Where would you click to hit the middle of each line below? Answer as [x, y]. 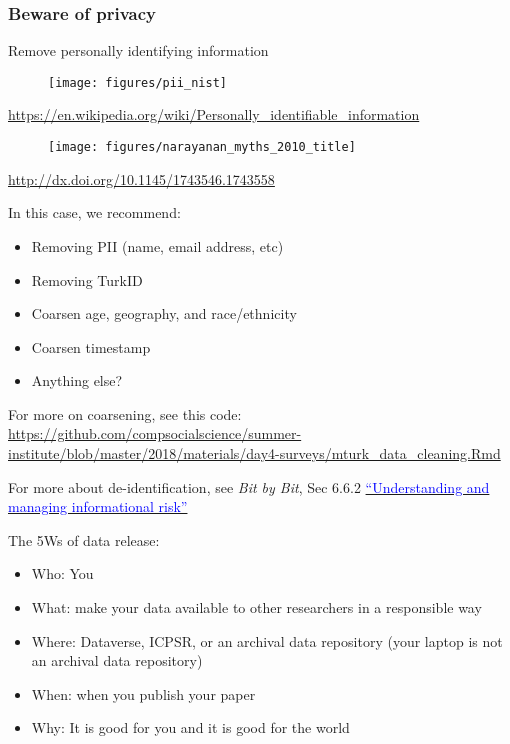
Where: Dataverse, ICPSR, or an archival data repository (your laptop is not [267, 640]
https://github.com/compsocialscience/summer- [155, 433]
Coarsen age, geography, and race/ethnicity [164, 313]
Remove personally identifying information [138, 50]
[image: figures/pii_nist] [137, 82]
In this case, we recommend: [94, 212]
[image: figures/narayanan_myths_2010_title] [202, 147]
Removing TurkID [87, 279]
